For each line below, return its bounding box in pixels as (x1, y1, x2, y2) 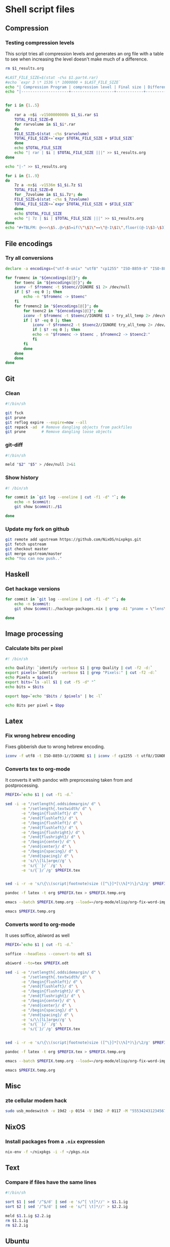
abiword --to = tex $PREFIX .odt (5, 960, 69, 966)
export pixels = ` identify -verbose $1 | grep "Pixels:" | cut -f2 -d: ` (5, 670, 157, 675)
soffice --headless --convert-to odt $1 (5, 952, 92, 957)
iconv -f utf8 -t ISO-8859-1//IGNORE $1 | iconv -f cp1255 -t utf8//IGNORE (5, 754, 168, 759)
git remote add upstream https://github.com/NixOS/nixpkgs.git (5, 537, 142, 542)
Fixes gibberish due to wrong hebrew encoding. (5, 744, 105, 750)
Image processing (5, 630, 63, 638)
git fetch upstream (5, 542, 47, 547)
